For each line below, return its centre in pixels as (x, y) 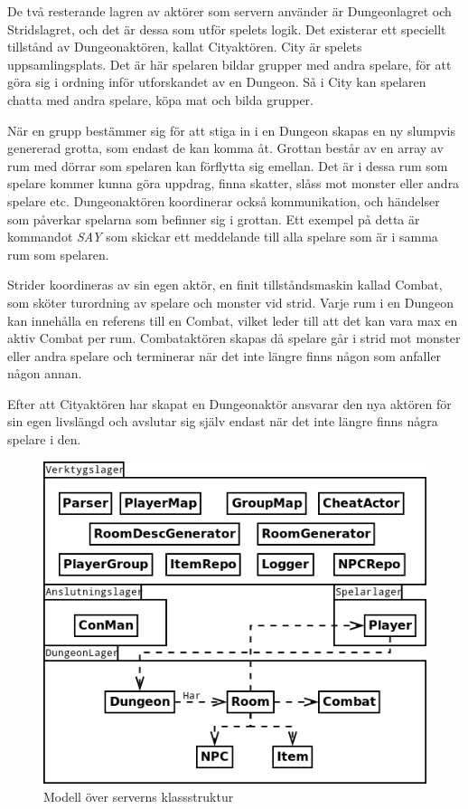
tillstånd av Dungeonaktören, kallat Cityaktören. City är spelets (185, 47)
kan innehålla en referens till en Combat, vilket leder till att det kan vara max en (233, 320)
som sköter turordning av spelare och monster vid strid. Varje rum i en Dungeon (231, 302)
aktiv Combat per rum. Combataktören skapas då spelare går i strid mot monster (234, 338)
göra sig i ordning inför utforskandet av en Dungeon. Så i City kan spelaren (217, 82)
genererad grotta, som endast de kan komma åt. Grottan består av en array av (225, 148)
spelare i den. (44, 439)
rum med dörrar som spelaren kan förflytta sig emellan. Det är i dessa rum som (228, 165)
